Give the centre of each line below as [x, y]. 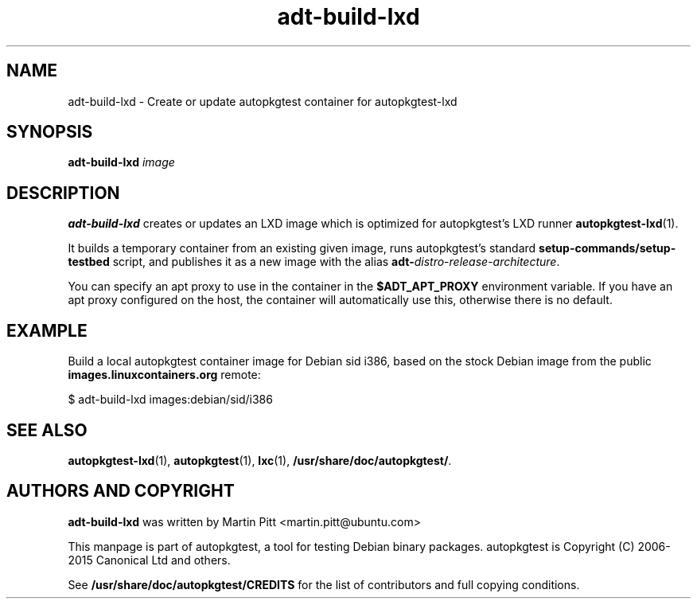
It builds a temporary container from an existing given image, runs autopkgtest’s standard [302, 248]
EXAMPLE [47, 330]
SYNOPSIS [50, 132]
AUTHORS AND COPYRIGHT [121, 491]
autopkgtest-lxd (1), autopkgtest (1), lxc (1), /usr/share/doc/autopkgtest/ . [260, 460]
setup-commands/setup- [607, 248]
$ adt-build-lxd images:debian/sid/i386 [170, 400]
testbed [89, 262]
